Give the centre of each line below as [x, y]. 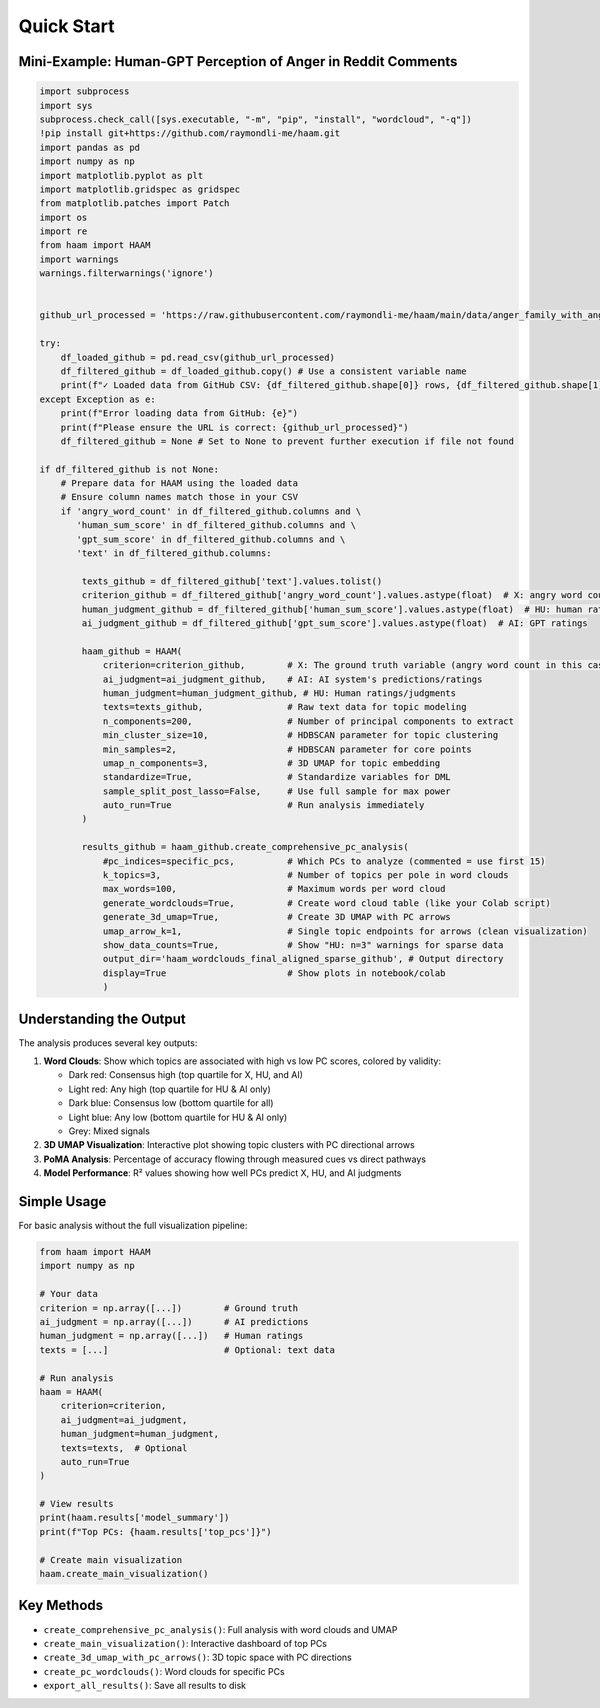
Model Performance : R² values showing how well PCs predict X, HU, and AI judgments [222, 1173]
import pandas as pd [89, 147]
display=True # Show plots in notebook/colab [274, 973]
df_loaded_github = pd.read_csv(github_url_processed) [197, 357]
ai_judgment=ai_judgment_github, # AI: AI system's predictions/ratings [292, 679]
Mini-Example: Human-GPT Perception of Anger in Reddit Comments [238, 61]
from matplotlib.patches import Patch [134, 203]
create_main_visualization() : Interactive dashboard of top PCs [185, 1643]
